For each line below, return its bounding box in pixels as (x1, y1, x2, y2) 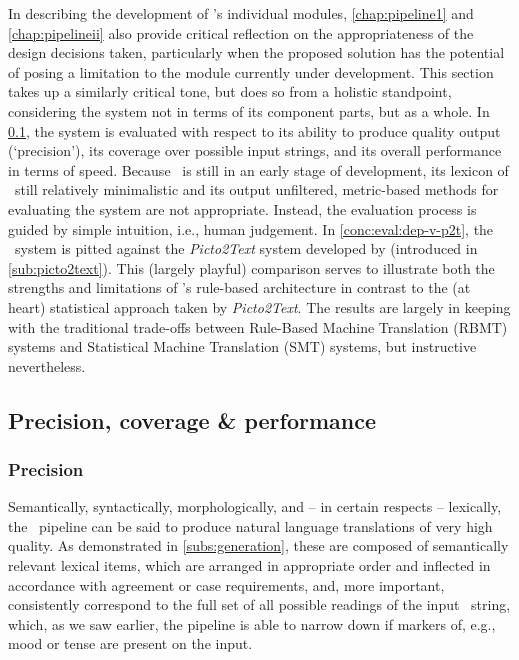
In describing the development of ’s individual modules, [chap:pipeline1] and (8, 3, 474, 23)
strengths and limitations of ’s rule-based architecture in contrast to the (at (8, 277, 471, 298)
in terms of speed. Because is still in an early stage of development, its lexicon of (8, 159, 509, 180)
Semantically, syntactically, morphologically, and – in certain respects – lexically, (8, 496, 502, 517)
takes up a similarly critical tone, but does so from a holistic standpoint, (8, 81, 452, 102)
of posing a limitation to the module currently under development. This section (8, 61, 494, 82)
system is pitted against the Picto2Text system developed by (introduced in (14, 238, 478, 259)
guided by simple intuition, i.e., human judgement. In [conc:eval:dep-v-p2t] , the (8, 218, 494, 239)
